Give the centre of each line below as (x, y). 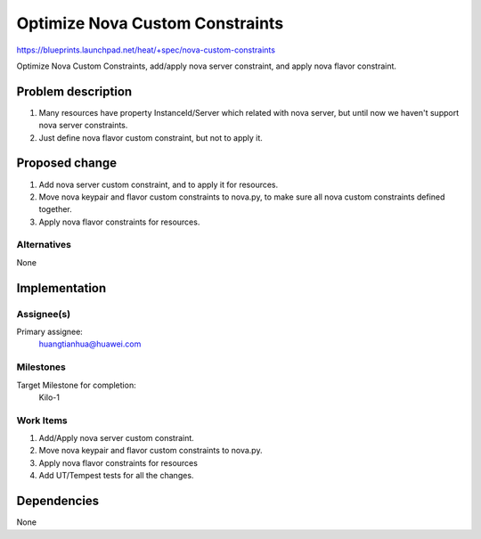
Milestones (41, 367)
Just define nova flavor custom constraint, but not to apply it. (151, 137)
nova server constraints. (83, 126)
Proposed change (67, 163)
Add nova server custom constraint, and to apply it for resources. (159, 184)
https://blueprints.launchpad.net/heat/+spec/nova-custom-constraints (146, 50)
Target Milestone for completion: (77, 385)
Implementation (61, 288)
